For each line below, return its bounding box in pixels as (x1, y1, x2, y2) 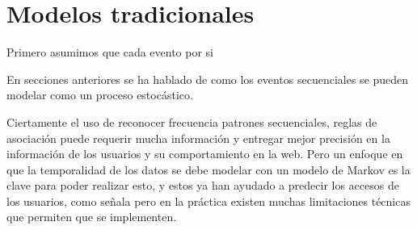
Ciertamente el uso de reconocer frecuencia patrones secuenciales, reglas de (6, 113, 377, 130)
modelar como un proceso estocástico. (6, 86, 193, 103)
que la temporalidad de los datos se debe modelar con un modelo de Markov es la (6, 161, 411, 178)
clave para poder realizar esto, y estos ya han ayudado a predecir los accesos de (6, 177, 399, 194)
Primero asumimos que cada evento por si (6, 44, 214, 61)
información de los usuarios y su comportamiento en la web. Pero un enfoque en (6, 145, 403, 162)
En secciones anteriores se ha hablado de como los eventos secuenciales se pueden (6, 70, 409, 87)
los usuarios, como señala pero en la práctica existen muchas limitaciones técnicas (6, 192, 411, 209)
